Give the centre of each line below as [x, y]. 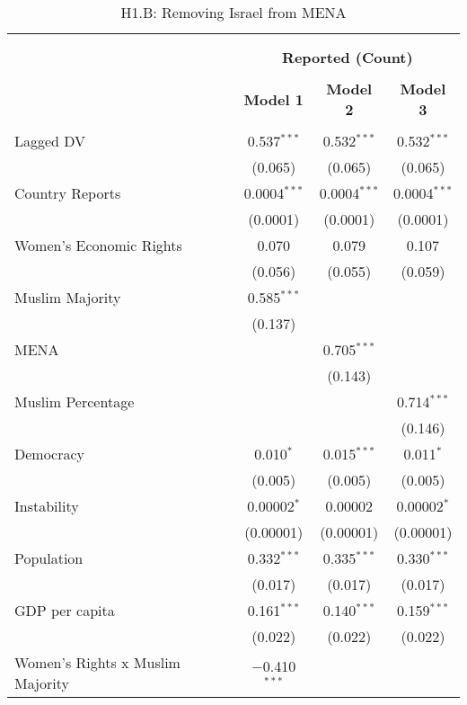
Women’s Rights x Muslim [97, 662]
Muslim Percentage [75, 402]
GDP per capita [65, 610]
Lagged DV [50, 141]
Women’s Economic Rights [98, 245]
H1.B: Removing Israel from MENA [233, 12]
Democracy [50, 454]
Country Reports [68, 193]
